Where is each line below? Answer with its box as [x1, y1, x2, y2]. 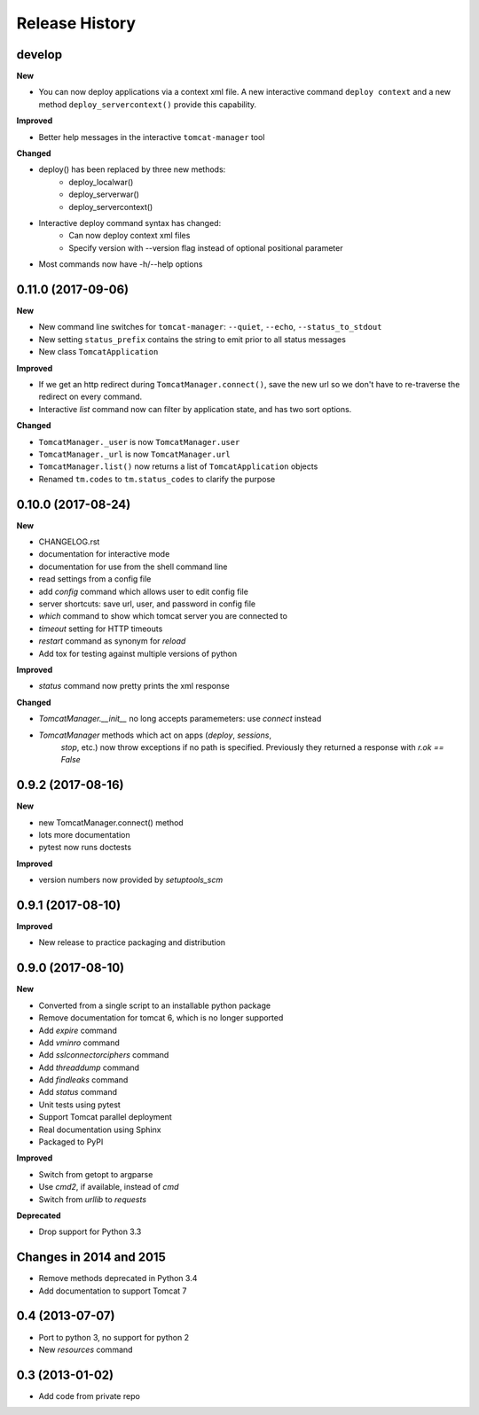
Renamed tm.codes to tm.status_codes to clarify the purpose [38, 473, 276, 484]
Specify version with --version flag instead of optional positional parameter [68, 242, 343, 253]
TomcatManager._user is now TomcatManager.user [38, 436, 240, 447]
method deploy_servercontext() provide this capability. [38, 98, 257, 110]
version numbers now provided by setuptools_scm [38, 874, 224, 886]
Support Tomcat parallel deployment [38, 1112, 172, 1122]
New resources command [38, 1344, 133, 1355]
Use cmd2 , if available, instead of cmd [38, 1182, 179, 1192]
